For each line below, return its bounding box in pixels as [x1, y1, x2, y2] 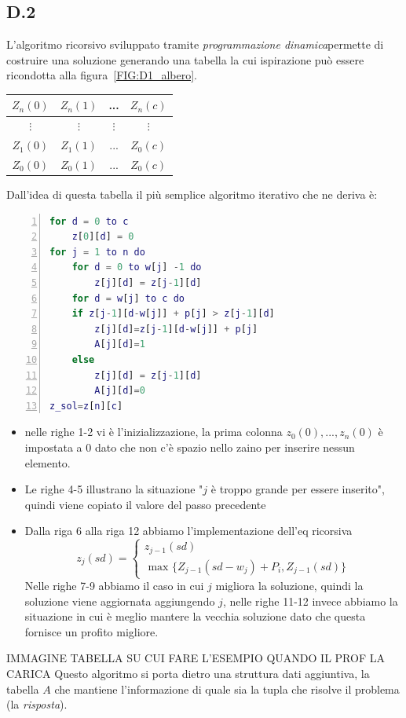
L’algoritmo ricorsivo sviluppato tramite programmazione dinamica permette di [6, 36, 384, 53]
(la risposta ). [6, 696, 68, 713]
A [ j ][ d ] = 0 [94, 385, 145, 397]
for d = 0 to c [49, 215, 129, 227]
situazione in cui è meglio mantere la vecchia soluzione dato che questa [24, 608, 366, 625]
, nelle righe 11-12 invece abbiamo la [222, 592, 398, 609]
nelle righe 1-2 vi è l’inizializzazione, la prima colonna [24, 423, 283, 440]
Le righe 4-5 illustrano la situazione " [24, 481, 203, 497]
